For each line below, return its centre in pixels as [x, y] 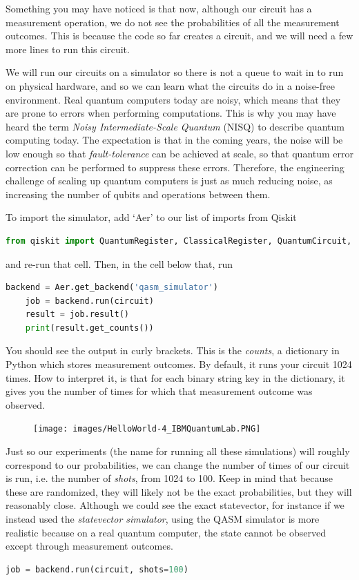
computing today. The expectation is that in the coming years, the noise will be [174, 140]
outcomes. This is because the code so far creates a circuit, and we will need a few [179, 36]
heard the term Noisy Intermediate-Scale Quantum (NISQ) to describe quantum [175, 126]
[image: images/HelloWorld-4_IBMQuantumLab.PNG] [147, 429]
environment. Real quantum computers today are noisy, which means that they [173, 99]
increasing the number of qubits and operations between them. [138, 194]
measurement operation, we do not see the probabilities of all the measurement [173, 22]
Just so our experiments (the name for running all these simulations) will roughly [178, 451]
